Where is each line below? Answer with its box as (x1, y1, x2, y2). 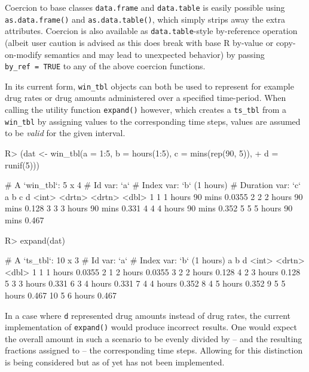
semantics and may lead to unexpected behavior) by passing (44, 48, 265, 60)
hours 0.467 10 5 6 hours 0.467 (5, 288, 117, 301)
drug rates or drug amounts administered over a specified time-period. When (5, 91, 286, 104)
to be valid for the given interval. (5, 127, 126, 139)
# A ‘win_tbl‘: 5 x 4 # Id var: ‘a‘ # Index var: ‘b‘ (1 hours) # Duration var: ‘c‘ (5, 179, 301, 191)
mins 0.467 (5, 213, 44, 226)
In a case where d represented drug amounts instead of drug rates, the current (5, 309, 291, 321)
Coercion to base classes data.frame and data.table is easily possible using (5, 1, 285, 13)
